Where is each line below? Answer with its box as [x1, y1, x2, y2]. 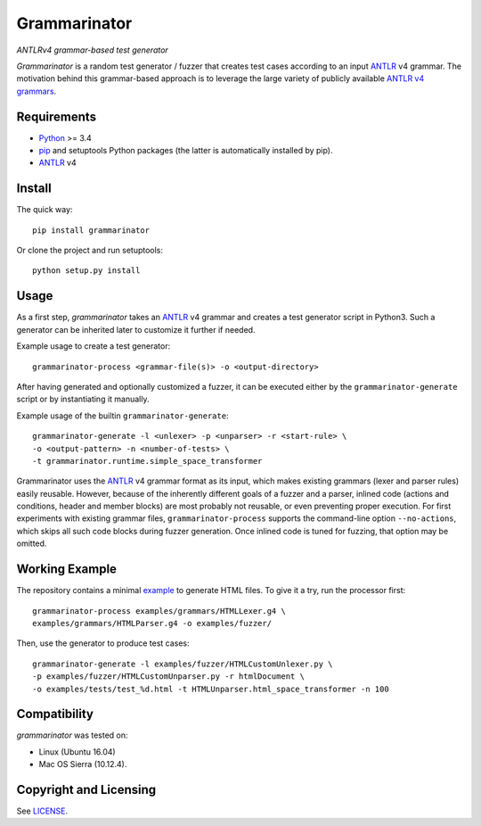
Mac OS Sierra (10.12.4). [38, 759, 127, 770]
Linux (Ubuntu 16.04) [38, 746, 116, 757]
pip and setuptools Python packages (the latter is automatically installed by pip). [38, 145, 333, 156]
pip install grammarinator [32, 225, 151, 235]
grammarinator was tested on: [16, 730, 128, 740]
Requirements [16, 109, 97, 124]
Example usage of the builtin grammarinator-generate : [16, 410, 229, 421]
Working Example [16, 562, 118, 577]
